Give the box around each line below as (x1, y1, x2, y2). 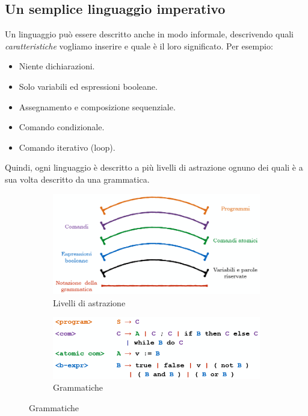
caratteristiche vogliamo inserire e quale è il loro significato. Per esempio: (5, 39, 273, 52)
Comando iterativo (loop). (19, 140, 115, 153)
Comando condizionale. (19, 121, 105, 133)
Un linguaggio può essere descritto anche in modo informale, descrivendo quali (5, 28, 294, 40)
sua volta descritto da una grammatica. (5, 172, 150, 185)
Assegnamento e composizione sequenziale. (19, 100, 176, 113)
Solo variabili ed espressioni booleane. (19, 80, 158, 92)
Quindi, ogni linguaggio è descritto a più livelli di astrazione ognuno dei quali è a (5, 161, 303, 174)
